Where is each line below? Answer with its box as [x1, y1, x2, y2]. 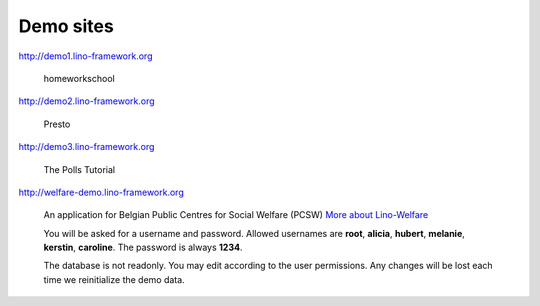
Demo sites [18, 15, 114, 37]
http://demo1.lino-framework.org [18, 50, 153, 62]
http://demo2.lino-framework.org [18, 95, 155, 107]
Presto [43, 118, 71, 130]
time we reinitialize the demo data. [43, 273, 185, 285]
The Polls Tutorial [43, 163, 115, 175]
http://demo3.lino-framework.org [18, 141, 155, 153]
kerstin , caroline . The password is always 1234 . [43, 241, 243, 254]
